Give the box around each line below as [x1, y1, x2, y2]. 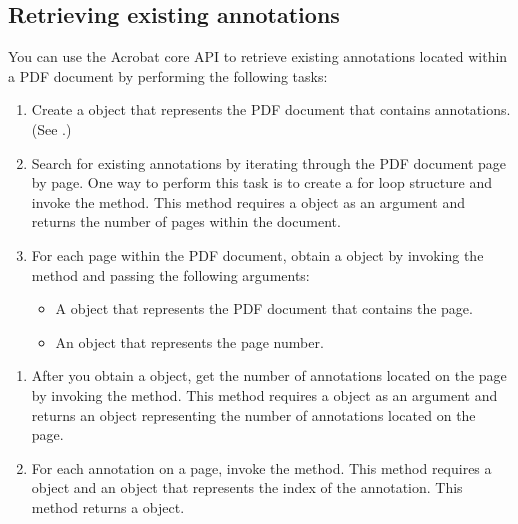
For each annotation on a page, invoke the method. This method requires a [31, 457, 492, 478]
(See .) [31, 118, 72, 139]
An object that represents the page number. [55, 331, 324, 352]
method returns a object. [31, 496, 185, 517]
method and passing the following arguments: [31, 264, 310, 285]
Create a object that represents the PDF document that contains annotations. [31, 99, 511, 120]
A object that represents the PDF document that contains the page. [55, 298, 473, 319]
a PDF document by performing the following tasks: [8, 65, 328, 86]
